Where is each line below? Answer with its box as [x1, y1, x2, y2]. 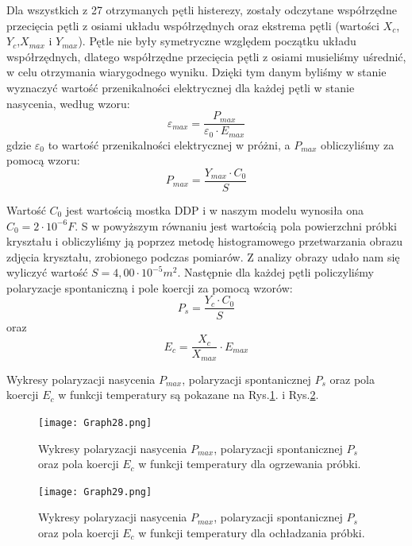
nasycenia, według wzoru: [6, 95, 130, 111]
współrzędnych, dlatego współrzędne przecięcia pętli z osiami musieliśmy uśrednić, [6, 48, 406, 64]
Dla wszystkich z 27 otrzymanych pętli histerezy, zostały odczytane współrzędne [6, 2, 397, 17]
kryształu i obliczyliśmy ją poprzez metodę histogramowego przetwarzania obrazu [6, 233, 403, 250]
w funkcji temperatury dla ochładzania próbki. [138, 524, 365, 540]
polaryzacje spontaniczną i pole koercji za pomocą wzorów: [6, 279, 293, 296]
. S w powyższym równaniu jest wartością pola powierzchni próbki [75, 217, 397, 234]
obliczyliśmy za [320, 136, 395, 153]
